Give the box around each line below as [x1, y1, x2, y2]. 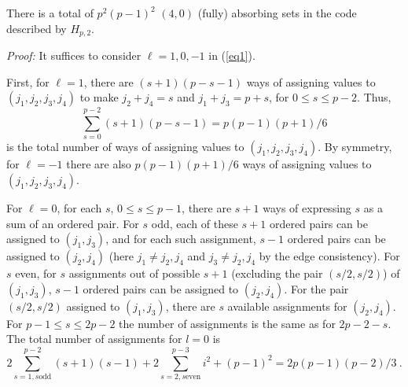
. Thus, [357, 89, 391, 105]
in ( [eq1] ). [208, 47, 255, 64]
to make [79, 89, 119, 105]
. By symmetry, [318, 138, 392, 155]
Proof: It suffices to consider [6, 47, 142, 64]
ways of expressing [263, 199, 351, 216]
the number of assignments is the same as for [119, 315, 336, 331]
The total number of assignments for [6, 330, 182, 347]
